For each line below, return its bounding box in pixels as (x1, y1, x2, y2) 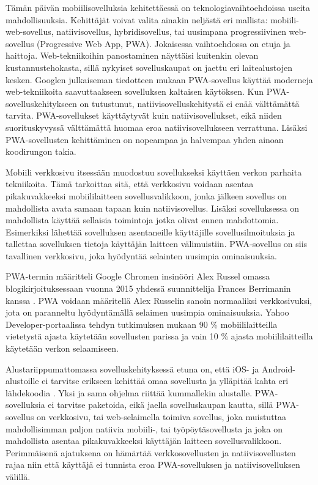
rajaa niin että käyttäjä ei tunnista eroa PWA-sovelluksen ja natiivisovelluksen (6, 458, 300, 471)
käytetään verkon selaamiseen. (6, 342, 119, 355)
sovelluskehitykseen (6, 97, 77, 109)
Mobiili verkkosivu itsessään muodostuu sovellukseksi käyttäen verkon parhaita (6, 165, 302, 178)
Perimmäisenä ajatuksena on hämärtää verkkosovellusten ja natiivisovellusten (6, 446, 296, 459)
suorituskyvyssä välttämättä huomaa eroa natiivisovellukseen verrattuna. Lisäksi (6, 120, 308, 133)
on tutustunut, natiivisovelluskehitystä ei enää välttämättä (79, 97, 300, 109)
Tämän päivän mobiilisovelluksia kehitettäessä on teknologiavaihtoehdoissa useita (6, 1, 311, 13)
